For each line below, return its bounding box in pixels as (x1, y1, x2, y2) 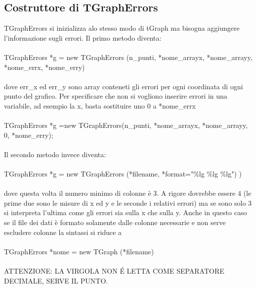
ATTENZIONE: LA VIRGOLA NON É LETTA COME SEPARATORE (4, 266, 224, 276)
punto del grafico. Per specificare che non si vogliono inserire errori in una (4, 91, 227, 101)
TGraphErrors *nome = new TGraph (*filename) (4, 246, 154, 256)
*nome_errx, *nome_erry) (4, 61, 85, 72)
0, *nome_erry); (4, 129, 53, 140)
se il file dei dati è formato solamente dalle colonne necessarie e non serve (4, 217, 226, 228)
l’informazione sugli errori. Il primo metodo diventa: (4, 32, 162, 43)
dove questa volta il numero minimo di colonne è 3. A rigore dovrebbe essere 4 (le (4, 188, 252, 198)
